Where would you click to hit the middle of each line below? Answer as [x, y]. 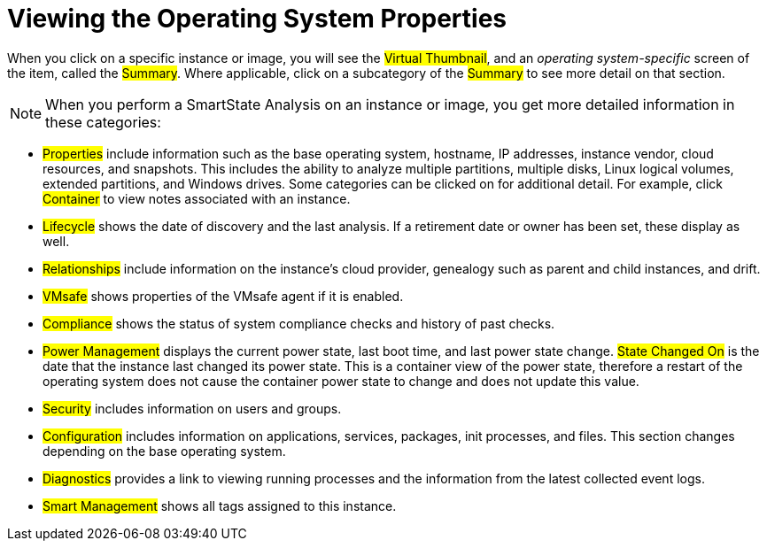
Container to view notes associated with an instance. [197, 198]
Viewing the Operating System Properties [257, 19]
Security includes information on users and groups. [192, 408]
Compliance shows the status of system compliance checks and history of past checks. [299, 323]
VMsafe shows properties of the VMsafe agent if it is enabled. [223, 296]
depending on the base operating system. [164, 451]
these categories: [103, 122]
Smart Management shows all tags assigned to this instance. [220, 506]
